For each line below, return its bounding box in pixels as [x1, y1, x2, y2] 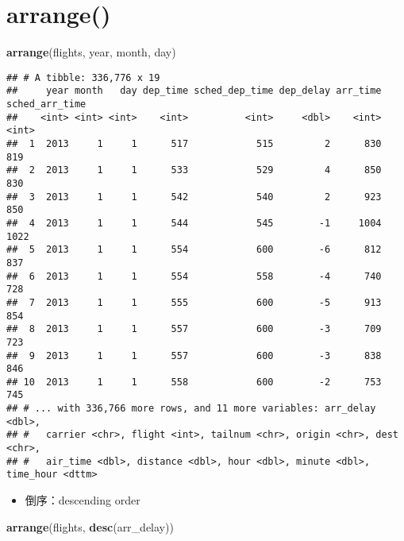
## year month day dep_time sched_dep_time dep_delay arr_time [6, 85, 382, 97]
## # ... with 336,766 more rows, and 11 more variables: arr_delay [6, 403, 376, 415]
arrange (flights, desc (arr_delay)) [6, 518, 174, 535]
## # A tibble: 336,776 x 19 [6, 71, 160, 83]
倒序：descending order [25, 492, 140, 508]
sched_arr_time [6, 99, 87, 110]
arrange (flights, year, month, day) [6, 44, 176, 60]
